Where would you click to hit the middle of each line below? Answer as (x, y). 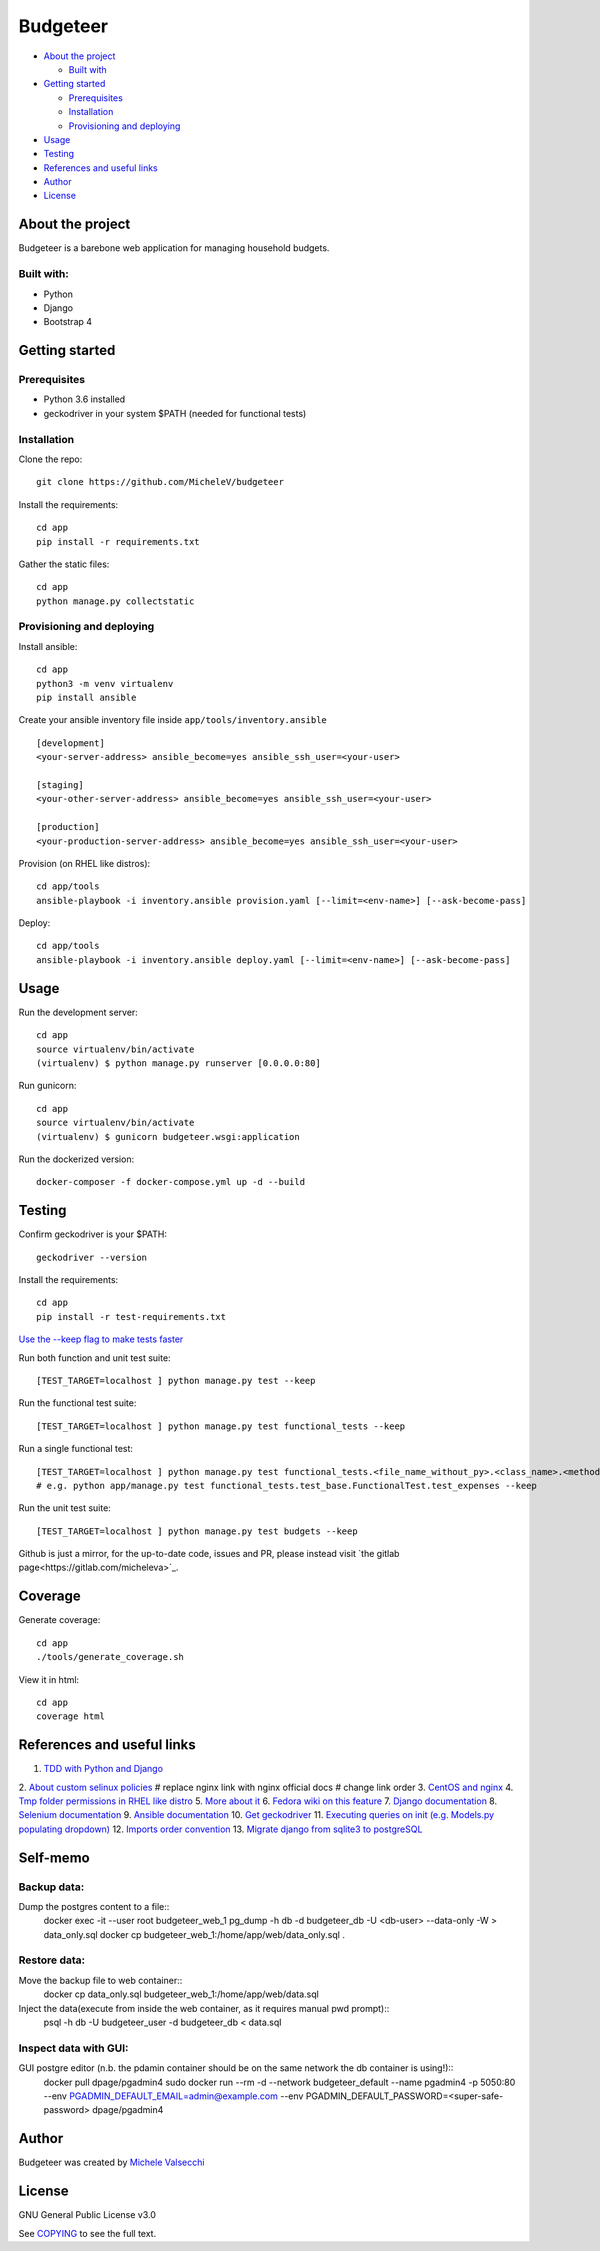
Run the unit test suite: (65, 1508)
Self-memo (54, 1857)
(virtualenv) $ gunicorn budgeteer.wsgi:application (168, 1136)
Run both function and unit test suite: (94, 1357)
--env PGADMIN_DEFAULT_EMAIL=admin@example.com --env (173, 2096)
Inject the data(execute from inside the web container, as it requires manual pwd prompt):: (204, 2008)
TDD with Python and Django (103, 1769)
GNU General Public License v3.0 (87, 2215)
